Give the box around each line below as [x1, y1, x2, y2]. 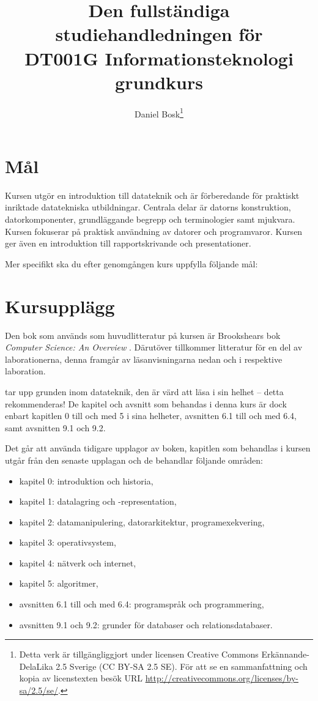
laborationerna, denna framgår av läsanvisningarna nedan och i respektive [5, 352, 283, 365]
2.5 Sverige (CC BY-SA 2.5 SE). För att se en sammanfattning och [56, 659, 308, 672]
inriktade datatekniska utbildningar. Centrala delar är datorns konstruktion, [5, 201, 291, 213]
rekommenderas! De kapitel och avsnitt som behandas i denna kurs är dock [5, 397, 287, 410]
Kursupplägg [5, 293, 115, 318]
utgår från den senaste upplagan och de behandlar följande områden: [5, 453, 263, 466]
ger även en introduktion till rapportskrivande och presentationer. [5, 237, 251, 250]
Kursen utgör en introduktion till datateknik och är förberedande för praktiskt [5, 188, 300, 201]
